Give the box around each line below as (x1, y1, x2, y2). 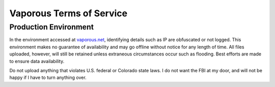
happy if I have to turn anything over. (9, 74, 87, 81)
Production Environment (9, 22, 94, 32)
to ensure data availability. (9, 58, 65, 64)
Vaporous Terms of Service (9, 8, 127, 19)
